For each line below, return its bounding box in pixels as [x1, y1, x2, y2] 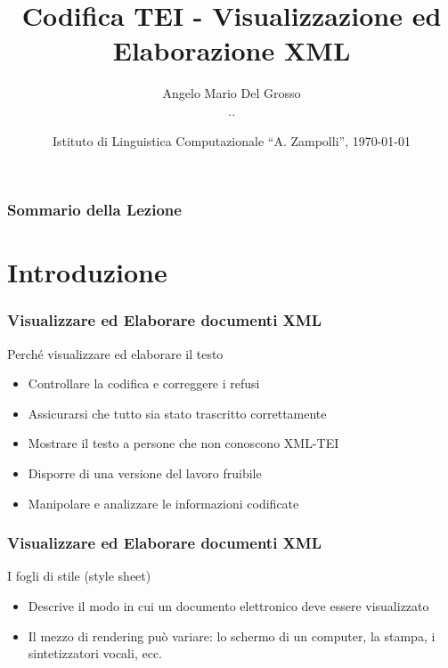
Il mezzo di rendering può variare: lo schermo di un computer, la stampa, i [28, 626, 436, 645]
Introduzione [7, 254, 167, 290]
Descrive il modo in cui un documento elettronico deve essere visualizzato [28, 596, 429, 615]
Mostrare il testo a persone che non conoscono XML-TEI [28, 434, 339, 452]
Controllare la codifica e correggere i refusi [28, 374, 260, 393]
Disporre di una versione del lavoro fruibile [28, 463, 262, 482]
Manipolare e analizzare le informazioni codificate [28, 493, 299, 512]
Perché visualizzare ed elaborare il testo [7, 344, 224, 363]
